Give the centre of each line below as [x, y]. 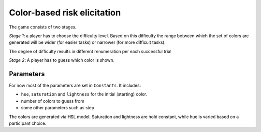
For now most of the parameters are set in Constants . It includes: [75, 86]
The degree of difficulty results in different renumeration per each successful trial [90, 51]
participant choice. [28, 123]
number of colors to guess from [53, 101]
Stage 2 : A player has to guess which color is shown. [62, 60]
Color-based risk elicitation [65, 13]
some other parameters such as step [58, 108]
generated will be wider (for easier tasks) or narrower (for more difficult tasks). [87, 42]
